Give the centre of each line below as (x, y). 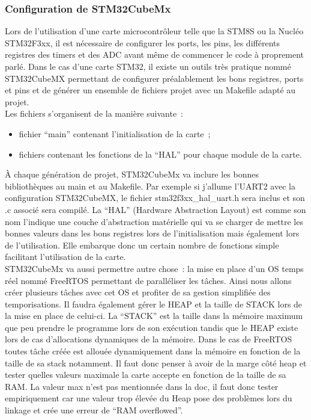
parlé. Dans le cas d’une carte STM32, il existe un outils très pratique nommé (148, 66)
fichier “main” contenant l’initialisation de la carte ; (115, 133)
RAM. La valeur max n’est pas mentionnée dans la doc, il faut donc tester (142, 386)
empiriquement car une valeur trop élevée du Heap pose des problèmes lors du (149, 398)
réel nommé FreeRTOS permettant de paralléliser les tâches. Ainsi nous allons (148, 280)
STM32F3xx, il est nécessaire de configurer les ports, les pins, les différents (142, 42)
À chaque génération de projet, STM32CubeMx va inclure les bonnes (132, 174)
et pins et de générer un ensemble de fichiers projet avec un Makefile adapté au (150, 90)
